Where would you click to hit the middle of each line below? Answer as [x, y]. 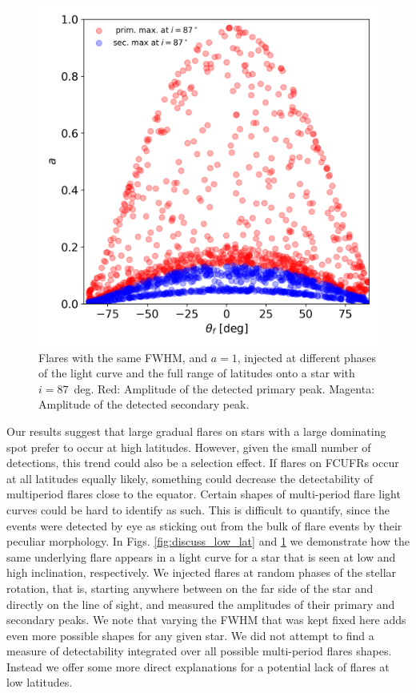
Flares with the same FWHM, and [123, 357]
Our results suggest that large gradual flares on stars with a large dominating [196, 431]
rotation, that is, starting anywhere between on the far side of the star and [190, 588]
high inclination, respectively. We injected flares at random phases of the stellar [202, 572]
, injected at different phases [306, 357]
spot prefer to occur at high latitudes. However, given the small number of [189, 447]
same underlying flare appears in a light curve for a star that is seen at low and [201, 556]
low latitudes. [40, 682]
